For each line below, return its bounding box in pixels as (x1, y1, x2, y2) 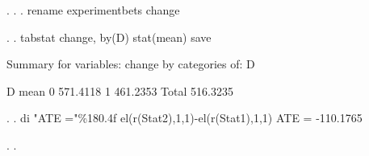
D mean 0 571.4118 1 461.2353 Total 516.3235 (6, 82, 233, 99)
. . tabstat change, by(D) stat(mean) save (6, 28, 212, 45)
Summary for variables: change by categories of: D (6, 55, 255, 72)
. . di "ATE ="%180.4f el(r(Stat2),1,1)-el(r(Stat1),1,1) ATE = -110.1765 (6, 109, 363, 126)
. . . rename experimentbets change (6, 2, 180, 18)
